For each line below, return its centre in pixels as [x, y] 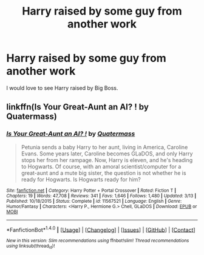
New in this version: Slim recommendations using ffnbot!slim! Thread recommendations [98, 241]
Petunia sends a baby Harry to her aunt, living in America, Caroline [104, 147]
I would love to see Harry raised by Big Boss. [62, 88]
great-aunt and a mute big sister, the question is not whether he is [104, 173]
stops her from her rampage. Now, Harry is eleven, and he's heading [107, 160]
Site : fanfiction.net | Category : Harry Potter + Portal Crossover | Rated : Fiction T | [91, 190]
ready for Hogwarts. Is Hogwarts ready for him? [81, 179]
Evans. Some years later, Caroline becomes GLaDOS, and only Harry [107, 154]
